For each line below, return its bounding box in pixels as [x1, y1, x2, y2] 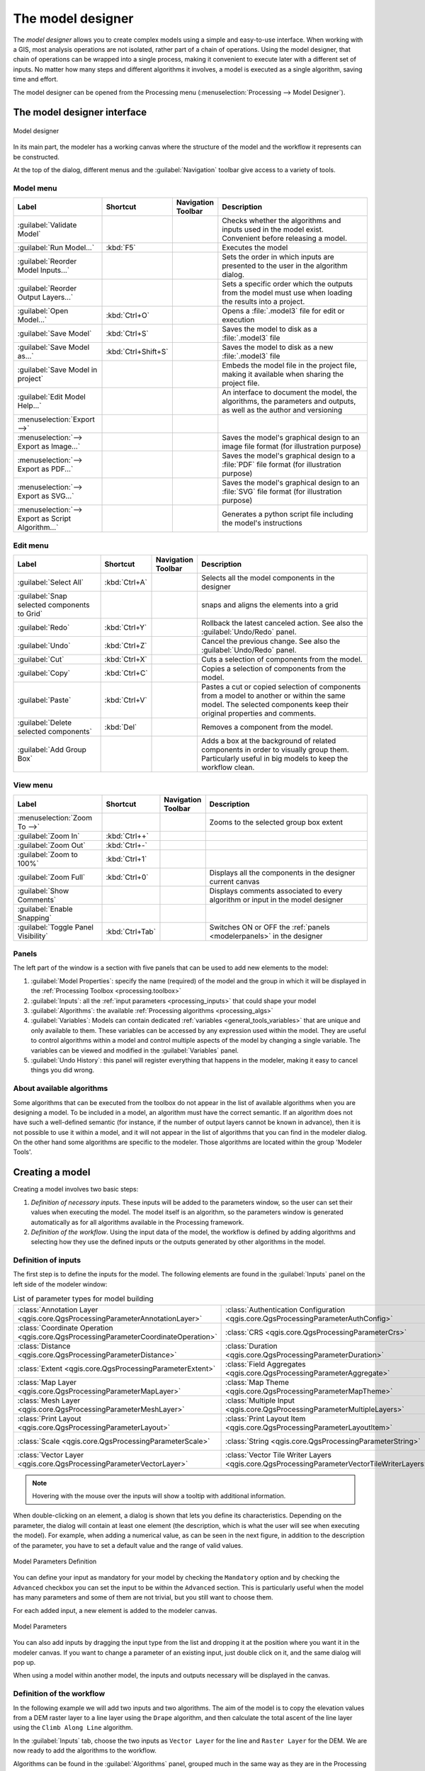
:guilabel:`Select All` [17, 577, 84, 587]
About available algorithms [13, 1084, 108, 1094]
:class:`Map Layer [17, 1377, 77, 1387]
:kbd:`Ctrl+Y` [104, 622, 147, 632]
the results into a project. [222, 297, 305, 307]
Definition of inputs [13, 1255, 81, 1265]
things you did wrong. [30, 1066, 95, 1075]
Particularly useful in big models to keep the [201, 753, 348, 763]
